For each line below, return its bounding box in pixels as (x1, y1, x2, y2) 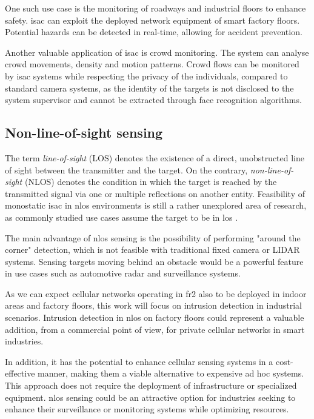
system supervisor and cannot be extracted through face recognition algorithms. (5, 93, 302, 106)
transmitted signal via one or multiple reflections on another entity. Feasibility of (5, 187, 305, 199)
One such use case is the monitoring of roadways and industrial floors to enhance (5, 2, 306, 14)
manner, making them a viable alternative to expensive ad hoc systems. (38, 367, 304, 380)
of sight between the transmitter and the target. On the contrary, (5, 163, 248, 176)
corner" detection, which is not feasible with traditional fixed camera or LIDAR (5, 243, 300, 256)
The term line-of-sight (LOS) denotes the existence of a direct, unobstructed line (5, 151, 305, 164)
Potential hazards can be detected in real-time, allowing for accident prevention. (5, 25, 302, 38)
